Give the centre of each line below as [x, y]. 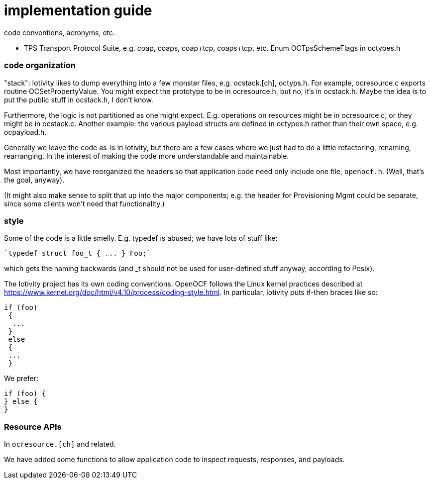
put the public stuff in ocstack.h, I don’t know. [79, 99]
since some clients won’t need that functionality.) [84, 203]
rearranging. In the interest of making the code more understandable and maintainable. [147, 156]
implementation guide [78, 10]
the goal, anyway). [34, 180]
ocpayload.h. [25, 132]
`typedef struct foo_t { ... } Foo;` [78, 253]
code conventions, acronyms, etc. [60, 32]
